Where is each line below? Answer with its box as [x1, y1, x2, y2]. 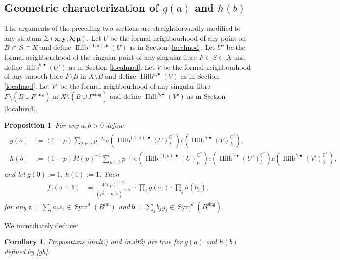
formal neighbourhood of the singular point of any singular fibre [4, 51, 197, 62]
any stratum [4, 32, 41, 43]
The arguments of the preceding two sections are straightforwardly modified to [4, 23, 241, 33]
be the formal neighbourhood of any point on [110, 32, 246, 43]
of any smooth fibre [4, 71, 63, 81]
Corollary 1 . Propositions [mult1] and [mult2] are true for [4, 236, 183, 247]
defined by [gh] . [4, 246, 50, 256]
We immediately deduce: [4, 220, 78, 230]
